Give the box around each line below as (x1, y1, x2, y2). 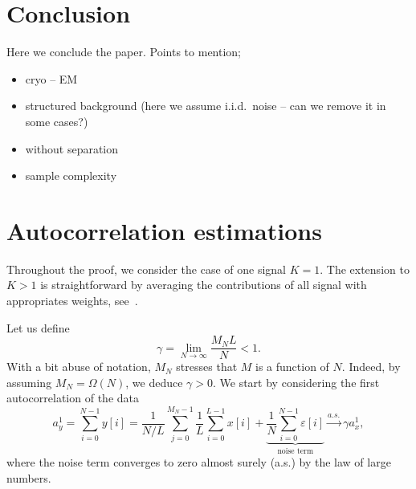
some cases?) (25, 112, 88, 129)
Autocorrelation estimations (6, 214, 322, 247)
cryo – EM (25, 70, 78, 87)
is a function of (255, 358, 329, 375)
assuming (6, 373, 52, 390)
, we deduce (125, 373, 183, 390)
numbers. (6, 469, 51, 486)
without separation (25, 140, 119, 157)
